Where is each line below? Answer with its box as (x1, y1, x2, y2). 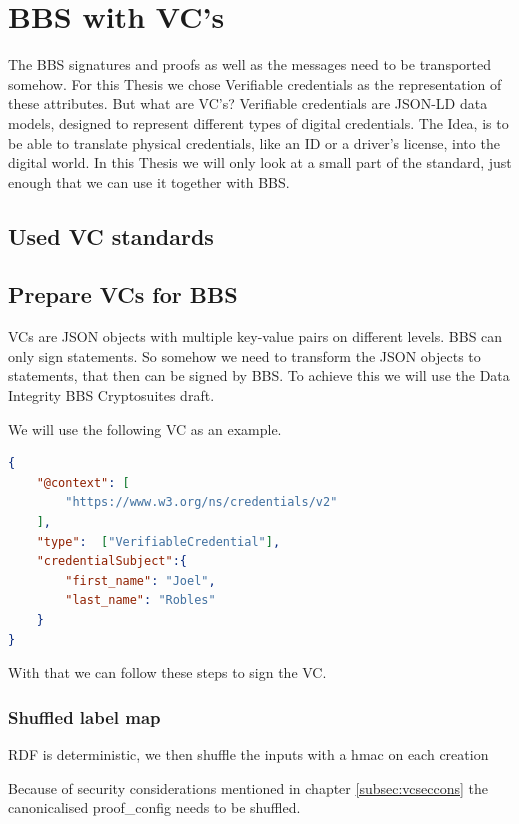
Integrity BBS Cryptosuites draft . (8, 385, 215, 406)
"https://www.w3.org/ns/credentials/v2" (65, 495, 338, 510)
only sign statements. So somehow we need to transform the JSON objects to (8, 345, 481, 366)
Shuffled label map (8, 704, 161, 729)
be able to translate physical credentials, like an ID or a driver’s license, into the (8, 132, 500, 153)
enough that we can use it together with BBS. (8, 171, 290, 192)
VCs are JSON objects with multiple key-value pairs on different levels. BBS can (8, 326, 503, 347)
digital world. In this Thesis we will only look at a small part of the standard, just (8, 152, 512, 173)
